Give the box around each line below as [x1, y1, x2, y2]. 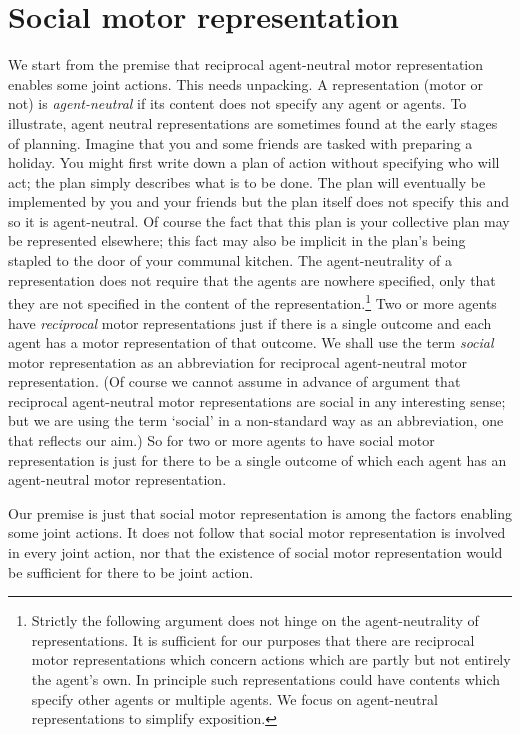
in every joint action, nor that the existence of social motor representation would [8, 542, 503, 563]
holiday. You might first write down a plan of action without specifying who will [8, 152, 500, 173]
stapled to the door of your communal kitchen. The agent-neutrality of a [8, 250, 452, 271]
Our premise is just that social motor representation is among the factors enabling [8, 502, 512, 523]
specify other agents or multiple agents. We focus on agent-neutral [31, 688, 438, 709]
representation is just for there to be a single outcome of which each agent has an [8, 449, 507, 470]
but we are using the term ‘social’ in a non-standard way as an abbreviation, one [8, 410, 504, 431]
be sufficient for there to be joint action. [8, 561, 254, 582]
